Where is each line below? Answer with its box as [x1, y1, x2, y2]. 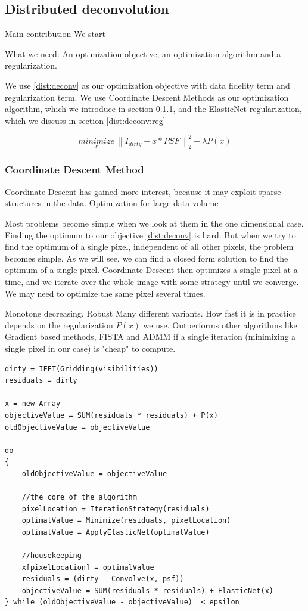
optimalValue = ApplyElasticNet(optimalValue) [21, 528, 210, 536]
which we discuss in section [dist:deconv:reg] [5, 114, 166, 126]
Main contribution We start [5, 27, 105, 40]
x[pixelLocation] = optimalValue [21, 563, 154, 572]
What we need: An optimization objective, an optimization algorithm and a [5, 47, 281, 60]
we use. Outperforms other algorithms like [143, 318, 297, 331]
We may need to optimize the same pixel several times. [5, 287, 206, 299]
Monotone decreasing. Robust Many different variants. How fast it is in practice [5, 307, 296, 320]
